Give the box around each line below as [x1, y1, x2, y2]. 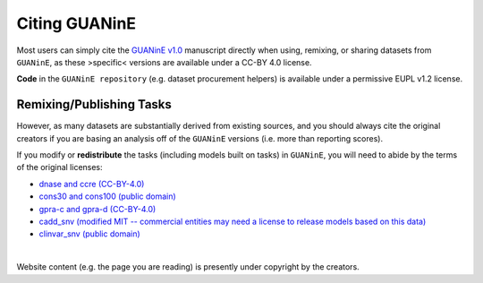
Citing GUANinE [16, 13, 137, 33]
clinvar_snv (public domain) [38, 228, 140, 239]
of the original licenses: [16, 162, 103, 173]
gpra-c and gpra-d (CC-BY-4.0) [38, 203, 157, 214]
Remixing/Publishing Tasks [16, 97, 172, 112]
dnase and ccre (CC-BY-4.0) [38, 178, 145, 189]
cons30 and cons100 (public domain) [38, 191, 176, 202]
